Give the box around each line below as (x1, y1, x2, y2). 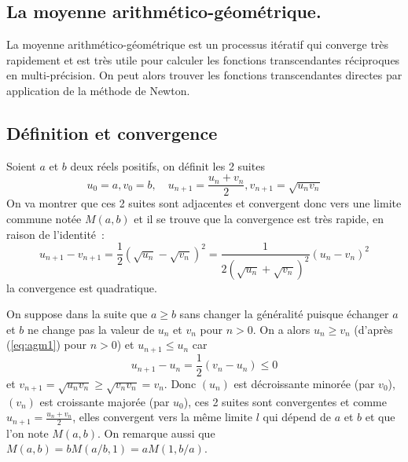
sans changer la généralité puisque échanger (179, 306, 389, 322)
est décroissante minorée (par (233, 375, 375, 391)
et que (365, 409, 395, 425)
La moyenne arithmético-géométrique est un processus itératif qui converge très (6, 36, 389, 53)
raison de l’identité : (6, 225, 105, 242)
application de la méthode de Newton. (6, 82, 190, 98)
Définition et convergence (6, 120, 218, 145)
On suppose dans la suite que (6, 306, 148, 322)
